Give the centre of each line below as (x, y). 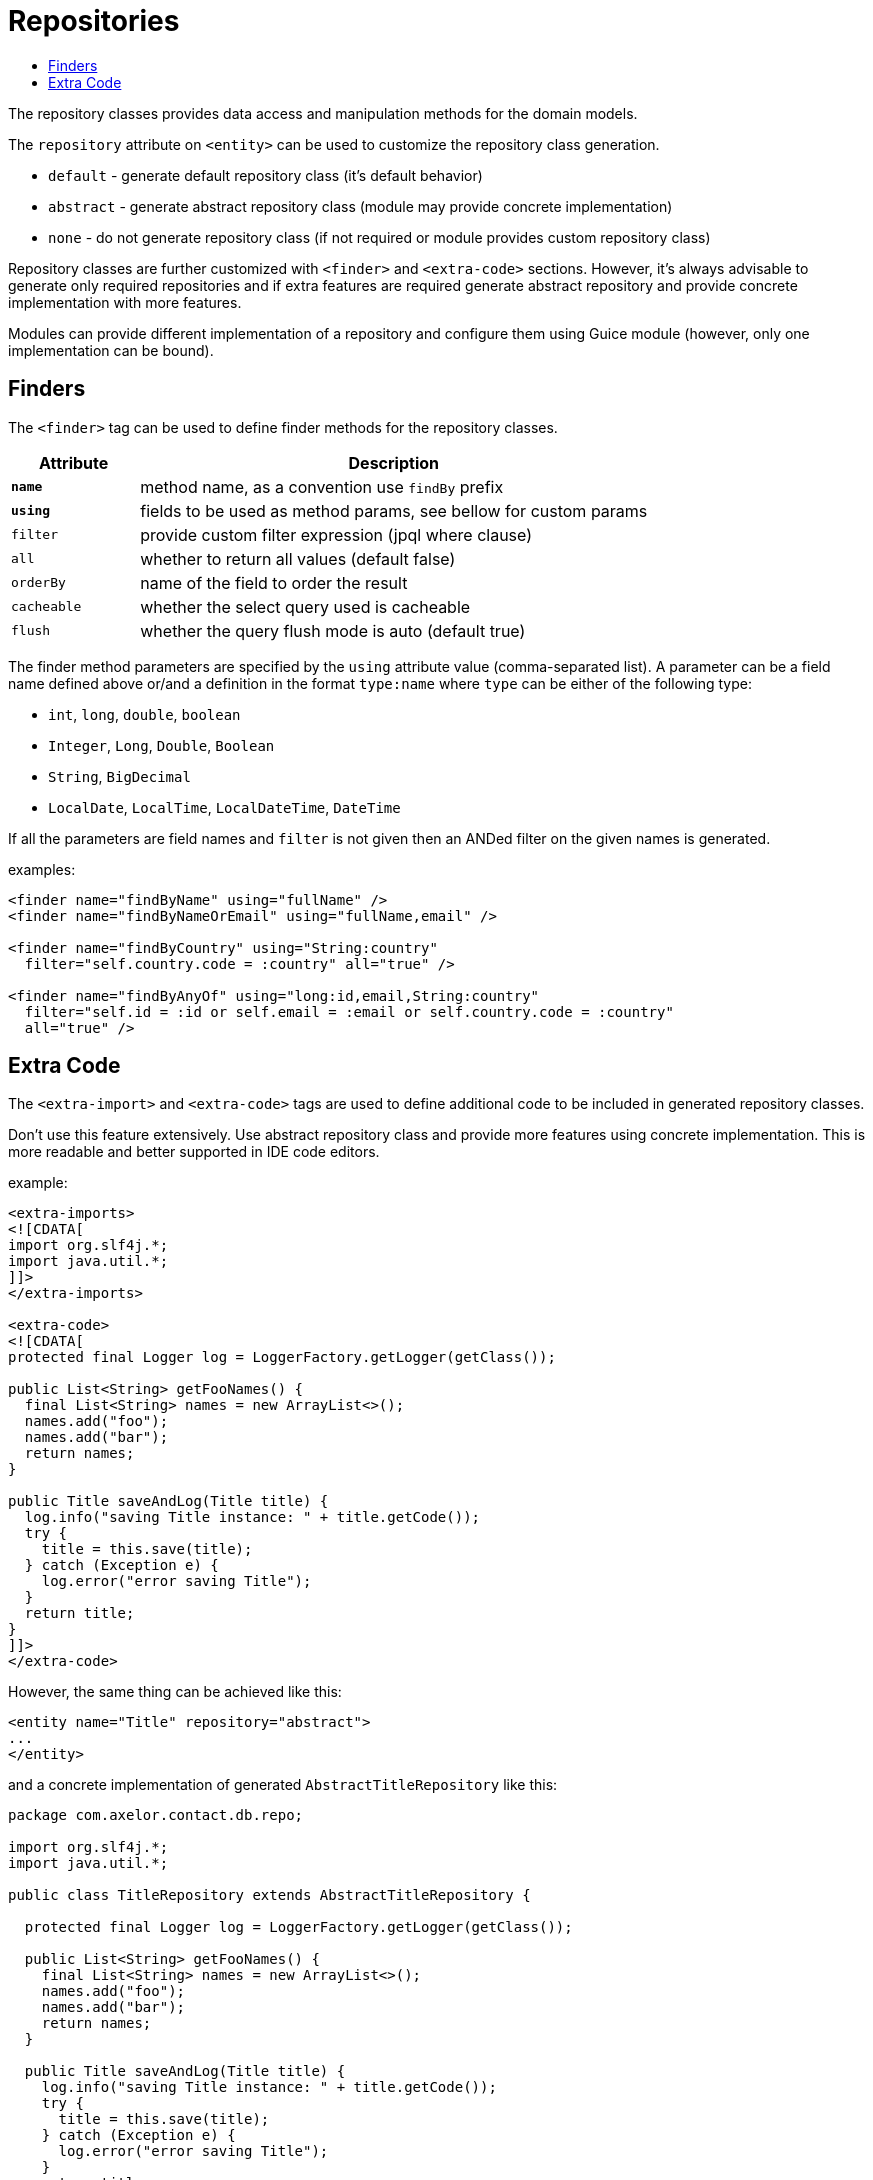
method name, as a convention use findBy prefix (322, 486)
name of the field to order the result (274, 582)
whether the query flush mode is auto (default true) (333, 630)
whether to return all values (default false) (298, 558)
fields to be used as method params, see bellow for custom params (394, 510)
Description (393, 462)
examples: (42, 869)
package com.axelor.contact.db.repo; (156, 1815)
